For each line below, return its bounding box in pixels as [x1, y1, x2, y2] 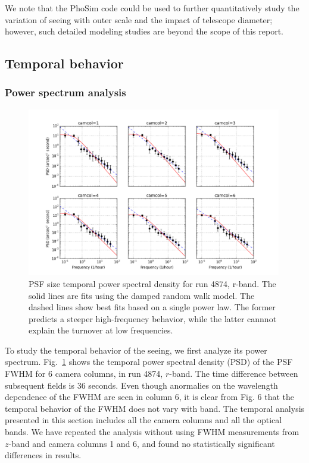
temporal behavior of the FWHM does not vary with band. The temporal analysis [5, 402, 305, 414]
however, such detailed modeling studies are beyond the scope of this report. [5, 25, 283, 37]
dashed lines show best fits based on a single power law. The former [29, 301, 276, 313]
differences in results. [5, 449, 82, 461]
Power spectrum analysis [5, 85, 126, 100]
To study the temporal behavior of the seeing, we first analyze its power [5, 344, 267, 356]
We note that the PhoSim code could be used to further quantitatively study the [5, 2, 299, 14]
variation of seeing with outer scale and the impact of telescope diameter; [5, 13, 273, 26]
